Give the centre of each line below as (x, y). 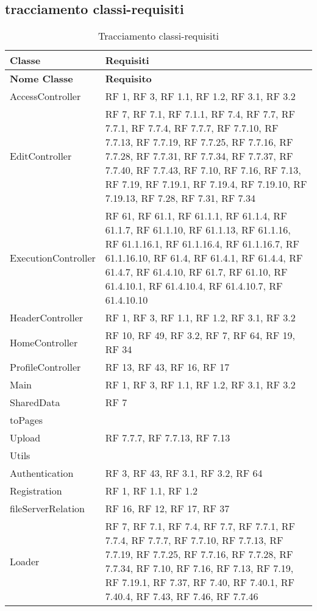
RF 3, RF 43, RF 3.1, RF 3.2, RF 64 (184, 473)
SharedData (35, 402)
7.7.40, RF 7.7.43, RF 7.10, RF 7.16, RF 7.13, (203, 170)
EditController (41, 156)
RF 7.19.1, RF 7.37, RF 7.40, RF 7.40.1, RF (200, 582)
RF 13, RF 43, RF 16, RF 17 (167, 367)
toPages (27, 420)
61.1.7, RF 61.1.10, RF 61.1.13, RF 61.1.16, (198, 230)
